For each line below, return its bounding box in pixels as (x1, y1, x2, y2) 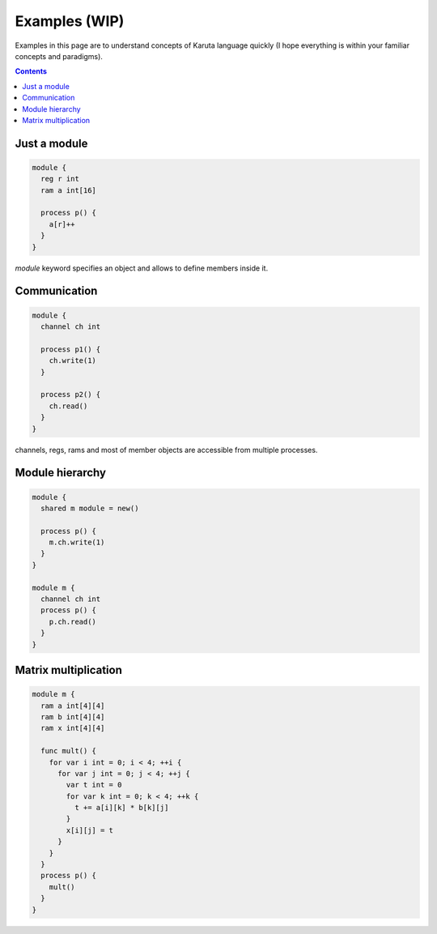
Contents (15, 66, 48, 76)
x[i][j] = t (66, 825, 113, 834)
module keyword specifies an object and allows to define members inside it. (15, 263, 269, 273)
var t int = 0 (66, 780, 122, 790)
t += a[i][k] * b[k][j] (74, 803, 169, 812)
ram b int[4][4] (40, 712, 105, 721)
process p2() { (40, 390, 101, 399)
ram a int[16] (40, 186, 97, 194)
